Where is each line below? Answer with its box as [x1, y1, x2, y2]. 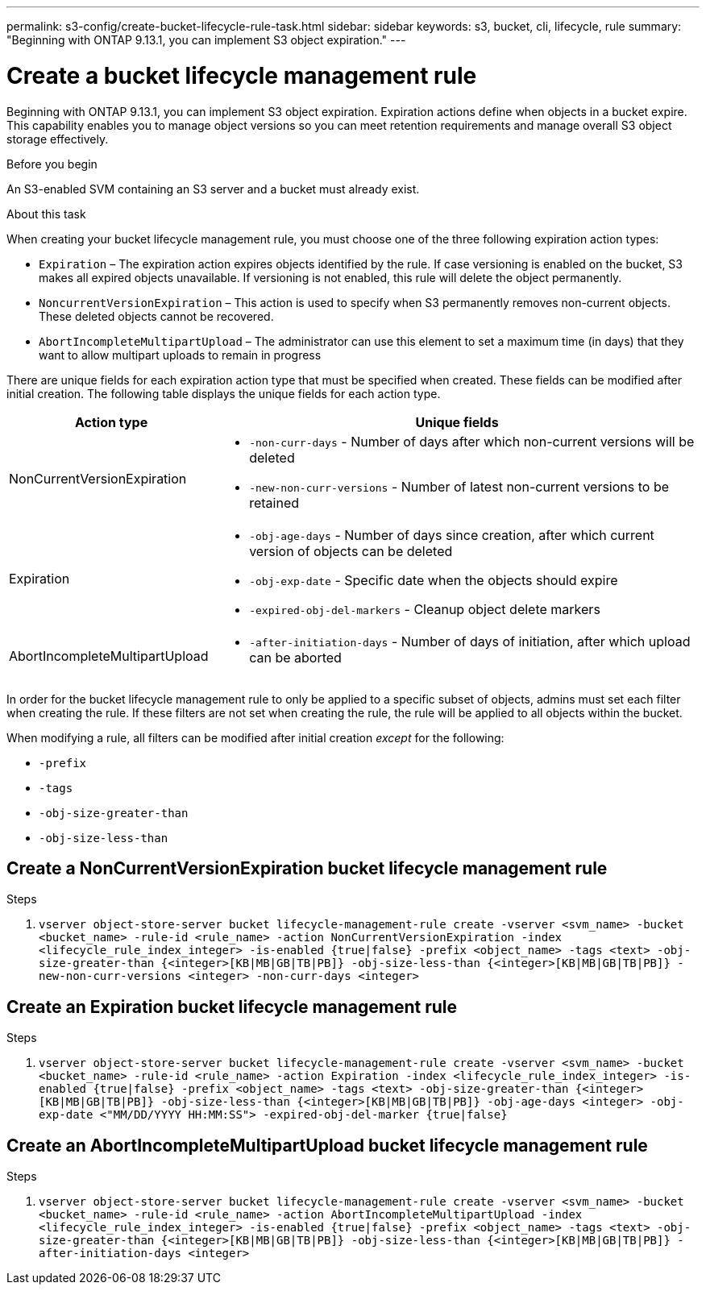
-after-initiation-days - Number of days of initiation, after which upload [249, 633, 691, 650]
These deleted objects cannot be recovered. [39, 309, 274, 323]
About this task [6, 206, 86, 221]
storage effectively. [6, 131, 109, 146]
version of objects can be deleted [249, 542, 453, 559]
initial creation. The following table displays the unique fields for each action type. [6, 386, 441, 401]
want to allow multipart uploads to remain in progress [39, 347, 322, 362]
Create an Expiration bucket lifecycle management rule [6, 996, 458, 1017]
